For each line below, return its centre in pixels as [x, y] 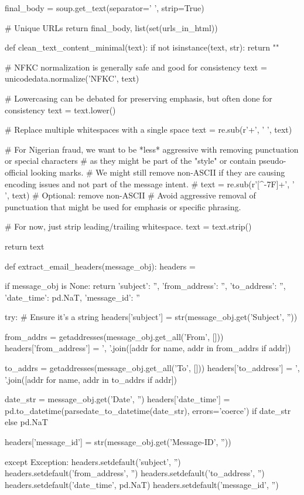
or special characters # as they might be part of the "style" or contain [130, 161]
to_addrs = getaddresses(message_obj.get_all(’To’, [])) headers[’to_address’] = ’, [152, 368]
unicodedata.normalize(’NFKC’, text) [72, 78]
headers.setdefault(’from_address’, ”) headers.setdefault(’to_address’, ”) [135, 473]
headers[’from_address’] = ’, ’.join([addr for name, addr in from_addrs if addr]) [148, 348]
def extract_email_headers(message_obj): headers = [100, 266]
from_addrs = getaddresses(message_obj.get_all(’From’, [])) [114, 336]
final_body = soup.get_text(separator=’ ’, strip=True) [105, 8]
